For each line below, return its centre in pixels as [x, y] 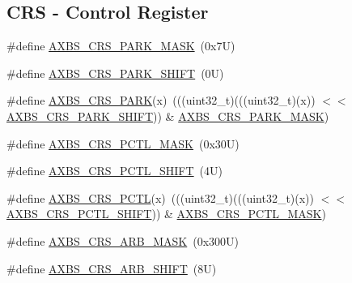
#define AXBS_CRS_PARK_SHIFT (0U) [115, 73]
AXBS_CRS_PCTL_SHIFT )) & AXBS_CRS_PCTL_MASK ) [166, 214]
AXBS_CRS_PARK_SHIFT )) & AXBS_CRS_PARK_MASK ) [168, 116]
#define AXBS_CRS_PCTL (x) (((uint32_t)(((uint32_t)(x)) [161, 197]
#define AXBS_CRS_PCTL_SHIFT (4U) [115, 171]
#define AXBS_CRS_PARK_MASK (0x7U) [121, 46]
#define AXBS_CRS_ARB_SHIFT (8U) [112, 268]
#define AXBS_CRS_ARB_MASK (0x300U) [123, 240]
